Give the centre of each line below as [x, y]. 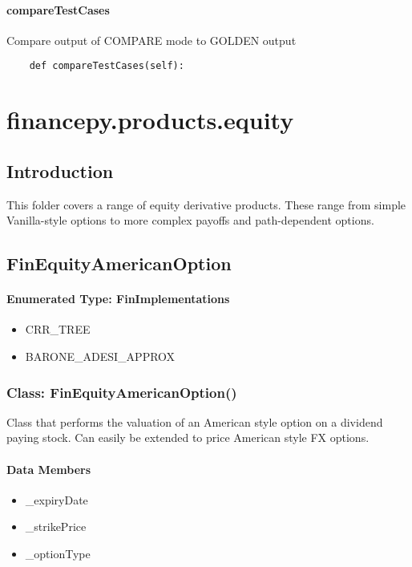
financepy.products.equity [150, 120]
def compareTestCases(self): [107, 66]
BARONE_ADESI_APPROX [100, 356]
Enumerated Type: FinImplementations [118, 299]
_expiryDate [57, 499]
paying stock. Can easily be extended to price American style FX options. [188, 437]
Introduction [60, 170]
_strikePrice [56, 526]
